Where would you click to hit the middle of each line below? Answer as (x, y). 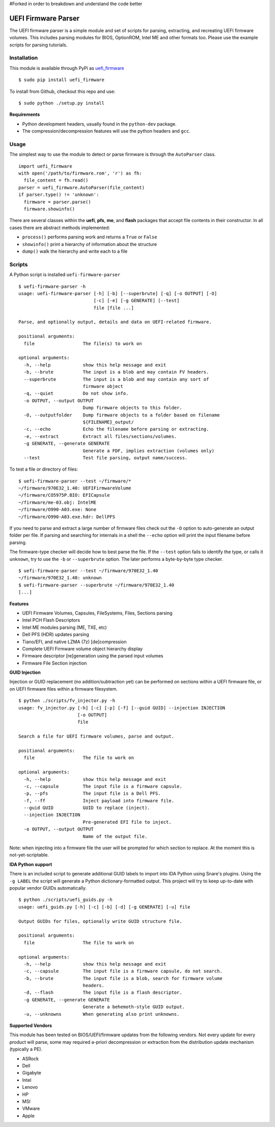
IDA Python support (31, 864)
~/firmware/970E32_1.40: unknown (60, 578)
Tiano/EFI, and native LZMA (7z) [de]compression (74, 642)
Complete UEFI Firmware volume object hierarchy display (82, 649)
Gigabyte (32, 1073)
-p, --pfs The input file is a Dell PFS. (92, 793)
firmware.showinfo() (49, 209)
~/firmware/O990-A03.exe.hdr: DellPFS (67, 517)
